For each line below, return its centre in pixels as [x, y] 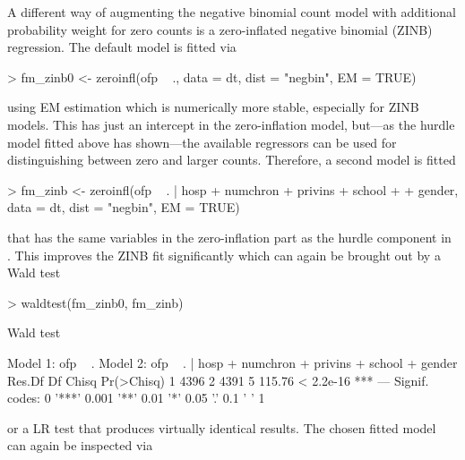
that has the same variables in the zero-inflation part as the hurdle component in [229, 237]
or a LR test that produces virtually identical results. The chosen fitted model [222, 427]
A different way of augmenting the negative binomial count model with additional [232, 12]
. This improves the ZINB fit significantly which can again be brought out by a [224, 255]
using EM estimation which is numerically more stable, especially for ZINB [213, 107]
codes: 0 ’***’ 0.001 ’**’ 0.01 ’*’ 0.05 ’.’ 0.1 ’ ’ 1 [136, 398]
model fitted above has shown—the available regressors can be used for [202, 142]
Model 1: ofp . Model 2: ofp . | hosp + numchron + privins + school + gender [232, 362]
